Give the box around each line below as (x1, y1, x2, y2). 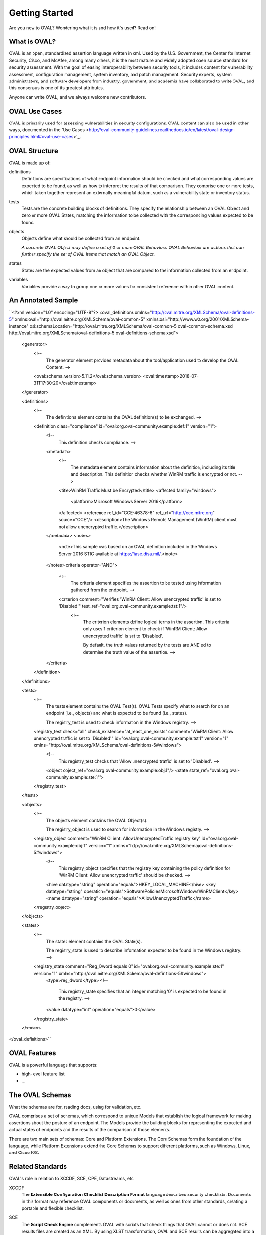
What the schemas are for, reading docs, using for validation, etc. (9, 1104, 142, 1110)
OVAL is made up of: (9, 160, 51, 165)
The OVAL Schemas (9, 1091, 71, 1099)
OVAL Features (9, 1049, 56, 1057)
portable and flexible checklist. (21, 1205, 84, 1211)
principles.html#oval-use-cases (9, 134, 74, 140)
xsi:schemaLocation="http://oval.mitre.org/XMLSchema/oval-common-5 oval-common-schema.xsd (30, 323, 233, 329)
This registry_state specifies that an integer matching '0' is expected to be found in (58, 988, 227, 994)
